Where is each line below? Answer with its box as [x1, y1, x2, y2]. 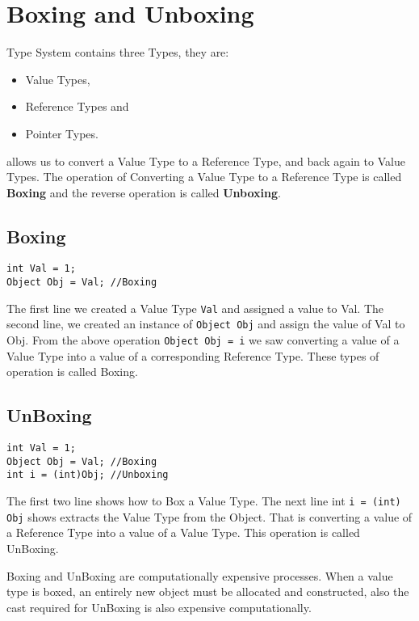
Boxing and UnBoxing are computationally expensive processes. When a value [6, 567, 393, 584]
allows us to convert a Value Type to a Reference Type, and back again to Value [6, 152, 405, 169]
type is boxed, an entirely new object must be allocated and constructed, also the [6, 583, 409, 600]
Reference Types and [25, 98, 129, 115]
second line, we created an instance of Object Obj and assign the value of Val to [6, 315, 405, 332]
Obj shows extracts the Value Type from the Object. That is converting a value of [6, 508, 413, 525]
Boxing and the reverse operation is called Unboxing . [6, 184, 281, 201]
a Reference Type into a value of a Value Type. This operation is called [6, 524, 360, 541]
